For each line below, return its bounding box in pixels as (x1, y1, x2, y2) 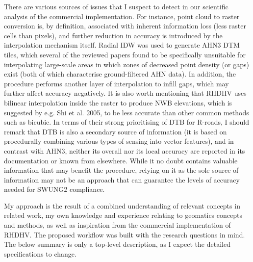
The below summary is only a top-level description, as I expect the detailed (4, 239, 230, 249)
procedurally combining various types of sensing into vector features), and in (4, 136, 234, 146)
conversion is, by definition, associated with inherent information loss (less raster (4, 21, 247, 31)
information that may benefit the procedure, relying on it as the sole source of (4, 165, 239, 175)
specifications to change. (4, 248, 76, 259)
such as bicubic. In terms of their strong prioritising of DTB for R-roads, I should (4, 117, 249, 127)
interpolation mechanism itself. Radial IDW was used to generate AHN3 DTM (4, 40, 240, 50)
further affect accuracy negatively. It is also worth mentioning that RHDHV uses (4, 88, 247, 98)
